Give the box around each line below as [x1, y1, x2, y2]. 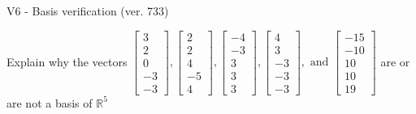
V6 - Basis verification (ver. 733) [6, 2, 169, 19]
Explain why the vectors [6, 53, 128, 70]
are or [380, 53, 410, 70]
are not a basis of [6, 94, 93, 111]
